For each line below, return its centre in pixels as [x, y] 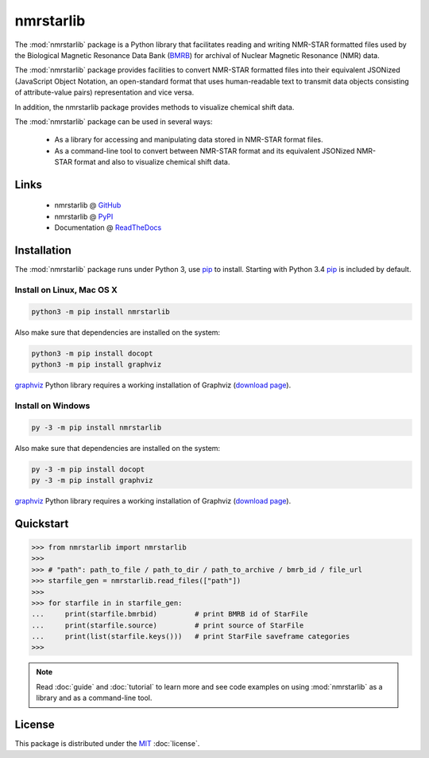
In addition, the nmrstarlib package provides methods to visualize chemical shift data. [155, 107]
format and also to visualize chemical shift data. [152, 162]
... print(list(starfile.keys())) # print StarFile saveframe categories [191, 637]
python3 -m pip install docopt [93, 353]
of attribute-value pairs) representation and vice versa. [104, 92]
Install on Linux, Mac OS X [66, 290]
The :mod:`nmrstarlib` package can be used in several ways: [114, 121]
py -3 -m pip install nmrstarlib [97, 427]
